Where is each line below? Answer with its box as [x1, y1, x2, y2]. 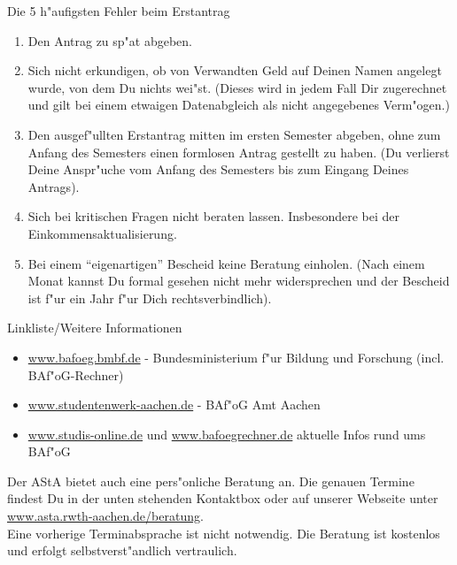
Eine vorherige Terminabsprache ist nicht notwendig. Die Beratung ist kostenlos [7, 523, 440, 542]
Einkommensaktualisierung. [27, 224, 177, 242]
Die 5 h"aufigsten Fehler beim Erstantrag [7, 2, 230, 19]
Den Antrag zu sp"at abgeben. [27, 31, 193, 50]
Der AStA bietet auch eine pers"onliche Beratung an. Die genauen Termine [7, 471, 414, 490]
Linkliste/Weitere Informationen [7, 318, 182, 337]
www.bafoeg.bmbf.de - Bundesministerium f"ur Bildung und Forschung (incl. [27, 347, 445, 366]
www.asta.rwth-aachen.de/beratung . [7, 507, 204, 525]
